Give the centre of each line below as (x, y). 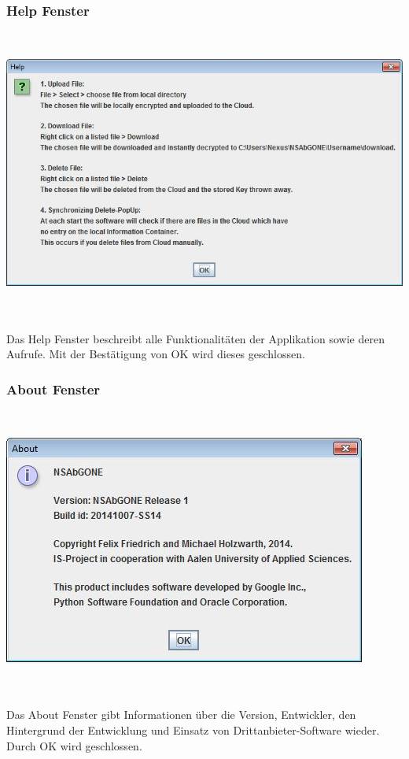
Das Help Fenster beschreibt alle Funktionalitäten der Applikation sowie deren (195, 338)
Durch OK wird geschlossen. (74, 745)
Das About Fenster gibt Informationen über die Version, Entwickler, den (181, 715)
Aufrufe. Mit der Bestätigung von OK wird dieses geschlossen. (156, 354)
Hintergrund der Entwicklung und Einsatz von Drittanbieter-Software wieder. (193, 730)
